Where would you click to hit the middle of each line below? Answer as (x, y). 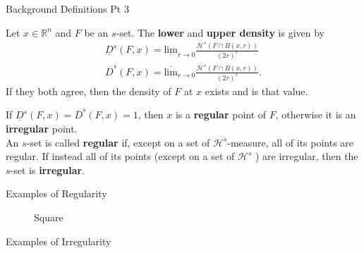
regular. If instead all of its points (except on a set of (120, 156)
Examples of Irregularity (59, 241)
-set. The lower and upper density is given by (220, 32)
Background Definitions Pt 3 (67, 8)
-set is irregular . (48, 169)
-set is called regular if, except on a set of (118, 142)
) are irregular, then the (307, 156)
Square (49, 217)
